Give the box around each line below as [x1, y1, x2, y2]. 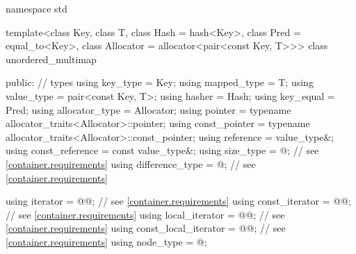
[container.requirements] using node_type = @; [6, 234, 207, 248]
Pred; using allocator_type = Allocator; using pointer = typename [6, 102, 291, 117]
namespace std [6, 1, 67, 15]
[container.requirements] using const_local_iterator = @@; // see [6, 221, 286, 235]
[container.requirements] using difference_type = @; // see [6, 156, 256, 171]
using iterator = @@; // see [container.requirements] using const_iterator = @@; [6, 194, 351, 208]
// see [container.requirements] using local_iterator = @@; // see [6, 207, 285, 221]
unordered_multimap [6, 51, 97, 66]
